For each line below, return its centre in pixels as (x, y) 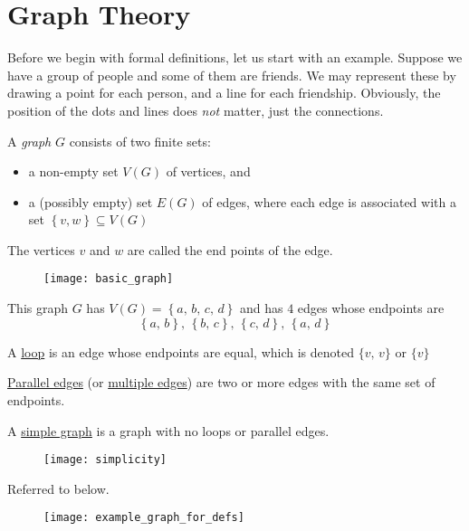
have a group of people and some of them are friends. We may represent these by (232, 75)
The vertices (41, 249)
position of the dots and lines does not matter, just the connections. (196, 110)
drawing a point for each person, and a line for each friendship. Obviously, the (224, 93)
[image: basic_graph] (109, 279)
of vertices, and (208, 171)
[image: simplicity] (105, 460)
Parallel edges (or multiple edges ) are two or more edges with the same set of (221, 382)
